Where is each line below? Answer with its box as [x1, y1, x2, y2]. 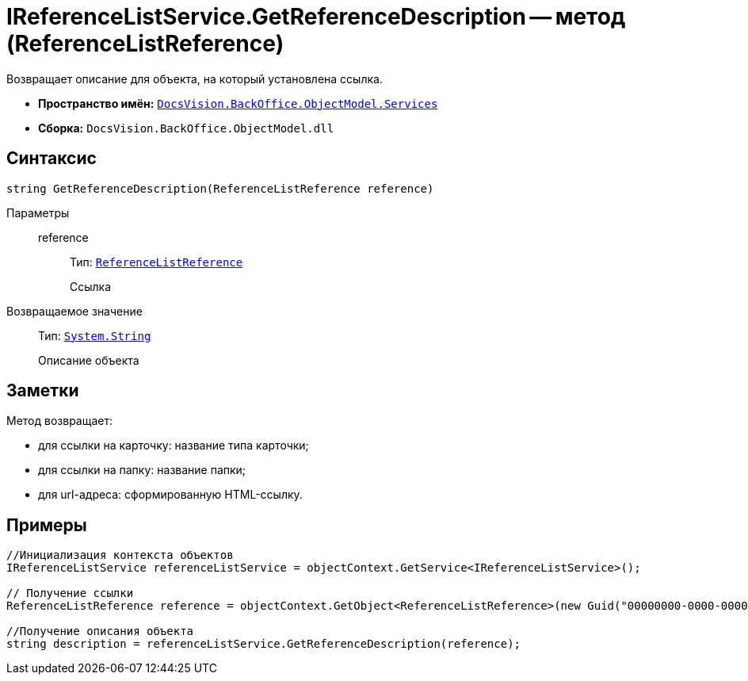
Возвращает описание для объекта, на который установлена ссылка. [6, 71, 383, 86]
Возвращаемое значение [6, 304, 143, 318]
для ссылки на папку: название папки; [38, 463, 246, 477]
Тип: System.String [38, 328, 151, 342]
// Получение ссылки [6, 587, 134, 600]
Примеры [6, 515, 87, 535]
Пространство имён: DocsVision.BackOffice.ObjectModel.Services [38, 96, 438, 110]
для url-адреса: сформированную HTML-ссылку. [38, 488, 303, 502]
